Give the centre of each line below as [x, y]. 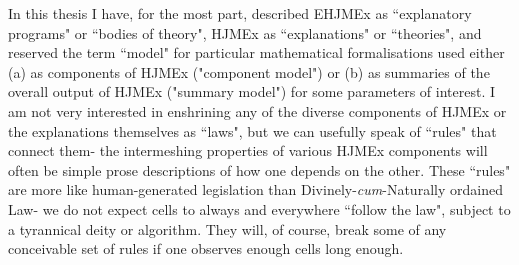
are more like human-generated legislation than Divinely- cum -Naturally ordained [255, 189]
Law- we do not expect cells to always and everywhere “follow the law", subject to [259, 208]
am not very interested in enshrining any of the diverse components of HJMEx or [257, 110]
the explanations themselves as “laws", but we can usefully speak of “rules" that [252, 130]
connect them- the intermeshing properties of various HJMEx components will [248, 150]
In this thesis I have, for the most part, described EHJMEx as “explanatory [240, 13]
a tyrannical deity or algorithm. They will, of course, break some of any [227, 228]
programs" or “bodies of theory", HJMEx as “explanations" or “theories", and [245, 32]
